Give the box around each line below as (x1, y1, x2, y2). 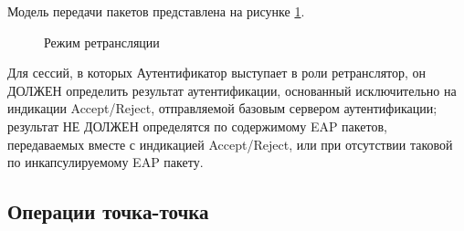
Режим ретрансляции (44, 32, 160, 51)
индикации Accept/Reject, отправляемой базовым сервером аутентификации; (7, 99, 438, 118)
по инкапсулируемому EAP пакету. (7, 152, 204, 172)
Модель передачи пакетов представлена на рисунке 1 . (7, 2, 305, 20)
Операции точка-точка (7, 197, 209, 226)
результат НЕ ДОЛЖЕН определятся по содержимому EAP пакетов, (7, 116, 387, 135)
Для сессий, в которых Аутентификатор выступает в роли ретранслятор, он (7, 63, 427, 82)
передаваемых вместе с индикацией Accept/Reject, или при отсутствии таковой (7, 134, 453, 153)
